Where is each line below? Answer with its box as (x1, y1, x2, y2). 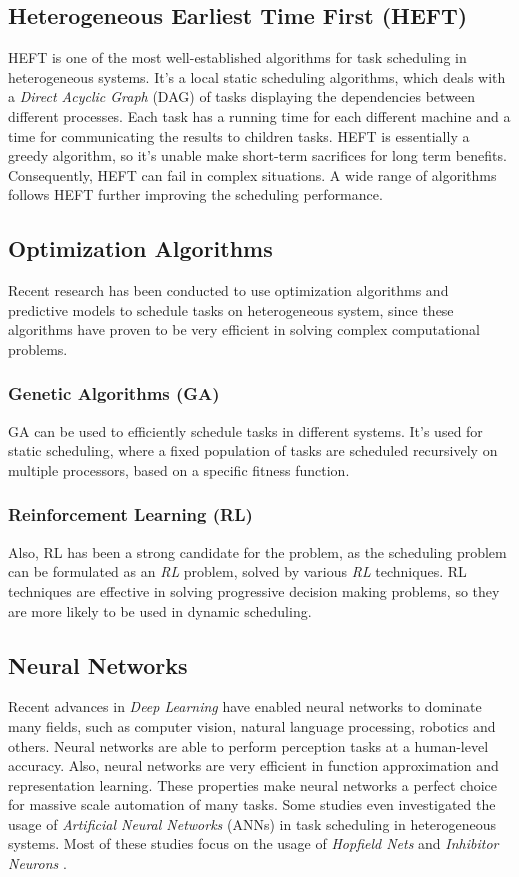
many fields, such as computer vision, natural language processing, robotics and (8, 715, 496, 736)
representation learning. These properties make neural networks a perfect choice (8, 774, 498, 795)
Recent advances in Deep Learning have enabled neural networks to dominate (8, 696, 482, 717)
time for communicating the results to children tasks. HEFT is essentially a (8, 125, 470, 146)
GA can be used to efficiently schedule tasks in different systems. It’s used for (8, 420, 483, 441)
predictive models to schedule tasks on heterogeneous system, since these (8, 299, 454, 320)
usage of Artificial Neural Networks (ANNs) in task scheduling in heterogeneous (8, 813, 497, 834)
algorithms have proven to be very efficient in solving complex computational (8, 319, 480, 340)
